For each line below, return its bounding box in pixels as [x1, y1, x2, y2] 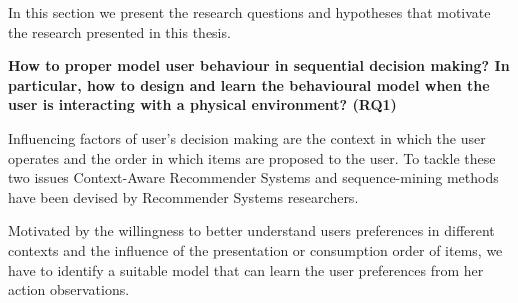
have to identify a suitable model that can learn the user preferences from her [8, 259, 484, 280]
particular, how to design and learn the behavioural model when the [8, 74, 490, 95]
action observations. [8, 279, 130, 300]
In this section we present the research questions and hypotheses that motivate [8, 2, 491, 22]
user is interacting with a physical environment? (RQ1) [8, 94, 397, 115]
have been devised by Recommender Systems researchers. [8, 186, 359, 207]
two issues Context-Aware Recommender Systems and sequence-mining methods [8, 167, 499, 188]
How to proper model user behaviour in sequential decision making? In [8, 55, 510, 76]
